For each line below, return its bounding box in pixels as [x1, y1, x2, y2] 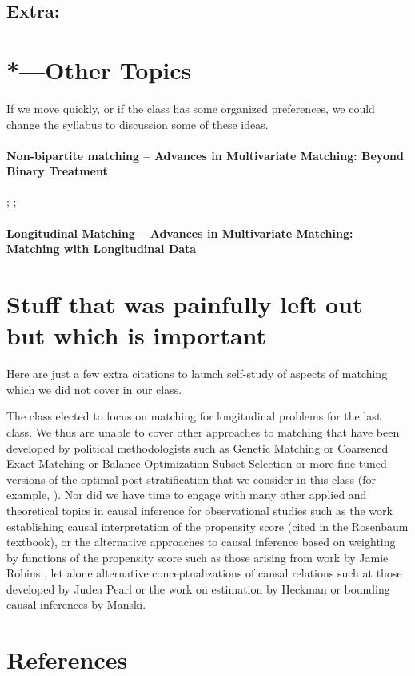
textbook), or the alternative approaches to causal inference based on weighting [6, 533, 396, 550]
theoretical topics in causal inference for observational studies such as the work [6, 501, 393, 518]
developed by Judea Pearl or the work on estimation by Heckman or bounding [6, 580, 390, 597]
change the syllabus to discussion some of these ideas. [6, 115, 269, 132]
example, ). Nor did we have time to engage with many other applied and [6, 486, 367, 503]
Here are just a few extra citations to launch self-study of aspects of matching [6, 365, 388, 382]
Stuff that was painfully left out [6, 288, 363, 320]
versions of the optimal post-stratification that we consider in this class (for [6, 470, 376, 487]
